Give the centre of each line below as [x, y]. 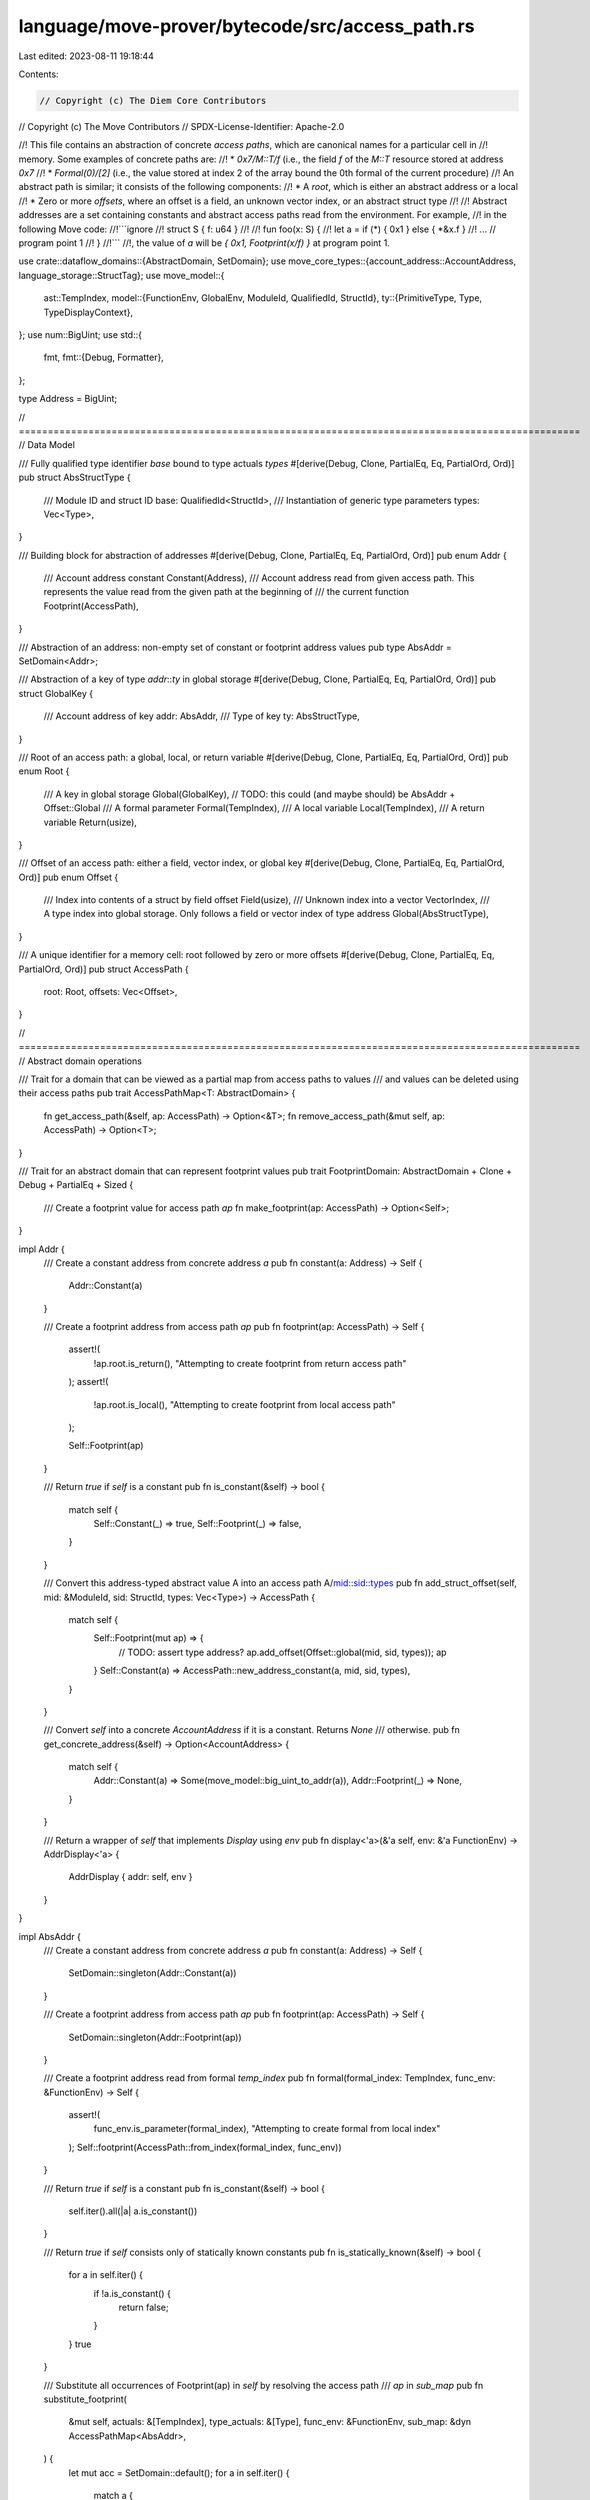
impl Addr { [41, 1249]
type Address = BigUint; [68, 399]
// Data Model [46, 445]
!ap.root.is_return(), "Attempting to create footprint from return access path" [250, 1363]
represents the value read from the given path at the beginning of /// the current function [226, 592]
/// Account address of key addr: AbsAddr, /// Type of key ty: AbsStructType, [201, 716]
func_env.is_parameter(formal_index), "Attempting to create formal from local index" [267, 2129]
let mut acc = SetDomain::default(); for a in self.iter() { [179, 2472]
